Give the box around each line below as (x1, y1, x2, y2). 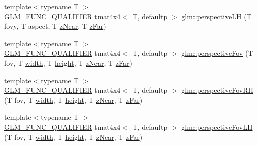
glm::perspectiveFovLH (181, 121, 253, 132)
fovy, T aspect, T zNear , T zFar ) (4, 21, 106, 31)
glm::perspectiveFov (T (181, 48, 253, 58)
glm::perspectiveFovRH (181, 85, 254, 95)
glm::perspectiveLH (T (181, 11, 252, 21)
